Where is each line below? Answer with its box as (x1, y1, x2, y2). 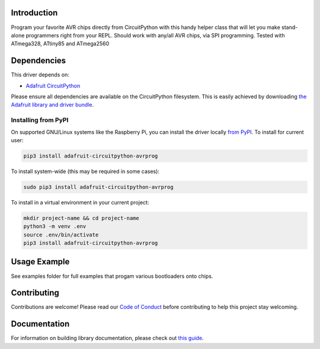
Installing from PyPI (11, 116, 69, 124)
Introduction (11, 8, 58, 18)
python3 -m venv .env (23, 223, 87, 230)
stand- (281, 24, 298, 31)
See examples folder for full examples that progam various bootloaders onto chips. (11, 273, 213, 280)
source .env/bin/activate (23, 231, 99, 238)
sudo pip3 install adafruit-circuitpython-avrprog (23, 184, 174, 190)
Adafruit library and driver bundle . (11, 101, 94, 108)
